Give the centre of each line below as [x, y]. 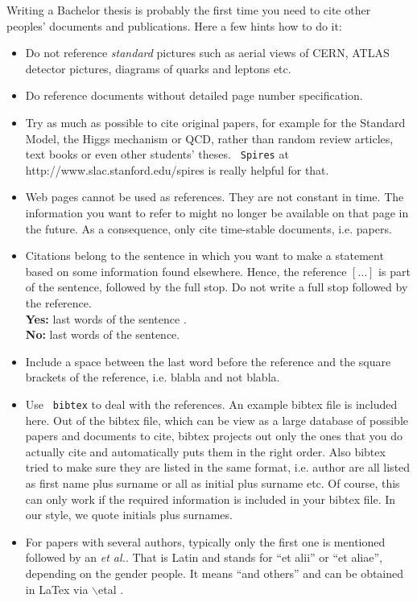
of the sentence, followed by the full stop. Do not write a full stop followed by [217, 287]
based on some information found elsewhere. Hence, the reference [186, 271]
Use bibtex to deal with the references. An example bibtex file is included [211, 404]
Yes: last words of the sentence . [106, 318]
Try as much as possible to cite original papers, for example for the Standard [215, 122]
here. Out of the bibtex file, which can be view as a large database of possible [217, 420]
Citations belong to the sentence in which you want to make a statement [204, 256]
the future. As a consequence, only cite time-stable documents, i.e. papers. [208, 228]
